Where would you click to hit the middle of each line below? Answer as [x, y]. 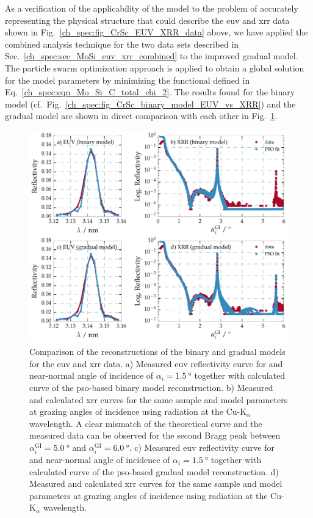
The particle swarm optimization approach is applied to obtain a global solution [155, 67]
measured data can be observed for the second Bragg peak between [155, 435]
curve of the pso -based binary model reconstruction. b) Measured [151, 387]
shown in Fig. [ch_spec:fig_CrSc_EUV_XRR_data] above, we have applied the [156, 32]
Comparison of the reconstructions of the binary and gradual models [157, 352]
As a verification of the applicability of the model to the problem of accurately [152, 8]
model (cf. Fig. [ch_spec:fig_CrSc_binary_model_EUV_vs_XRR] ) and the [150, 104]
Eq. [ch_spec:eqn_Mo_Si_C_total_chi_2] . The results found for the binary [150, 92]
